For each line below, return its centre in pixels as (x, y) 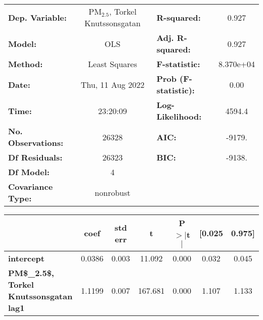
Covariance (31, 186)
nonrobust (113, 192)
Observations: (36, 143)
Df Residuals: (35, 157)
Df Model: (29, 172)
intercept (26, 258)
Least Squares (113, 64)
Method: (26, 64)
